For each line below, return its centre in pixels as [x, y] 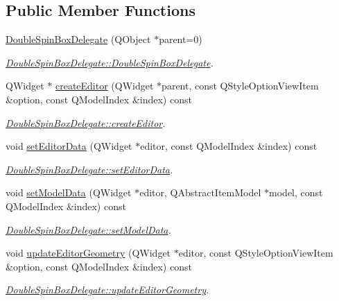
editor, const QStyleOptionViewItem [256, 253]
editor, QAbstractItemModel [200, 192]
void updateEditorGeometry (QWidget [88, 253]
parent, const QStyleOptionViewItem [240, 86]
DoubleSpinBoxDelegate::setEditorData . [89, 169]
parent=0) [181, 39]
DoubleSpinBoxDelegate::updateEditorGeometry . [107, 290]
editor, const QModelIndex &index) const [229, 146]
